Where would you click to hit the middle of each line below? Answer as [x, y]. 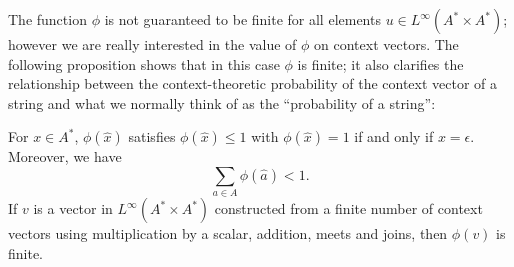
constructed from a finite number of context [348, 208]
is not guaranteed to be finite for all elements [242, 19]
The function [47, 19]
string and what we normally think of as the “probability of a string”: [222, 102]
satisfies [152, 136]
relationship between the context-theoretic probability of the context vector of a [253, 83]
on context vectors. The [386, 44]
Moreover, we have [65, 156]
